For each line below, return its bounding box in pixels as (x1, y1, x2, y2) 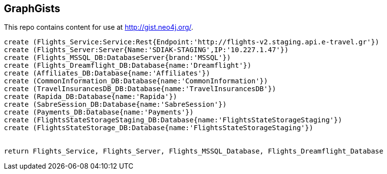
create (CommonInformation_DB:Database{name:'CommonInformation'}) (4, 77, 268, 85)
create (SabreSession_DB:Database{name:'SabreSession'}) (4, 100, 227, 109)
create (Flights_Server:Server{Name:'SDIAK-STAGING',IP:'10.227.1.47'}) (4, 46, 289, 54)
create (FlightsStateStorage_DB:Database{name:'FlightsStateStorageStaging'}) (4, 124, 314, 132)
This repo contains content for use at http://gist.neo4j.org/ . (4, 23, 193, 32)
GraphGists (4, 2, 61, 15)
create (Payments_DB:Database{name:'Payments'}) (4, 108, 194, 116)
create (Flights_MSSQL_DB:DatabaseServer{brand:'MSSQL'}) (4, 54, 231, 62)
